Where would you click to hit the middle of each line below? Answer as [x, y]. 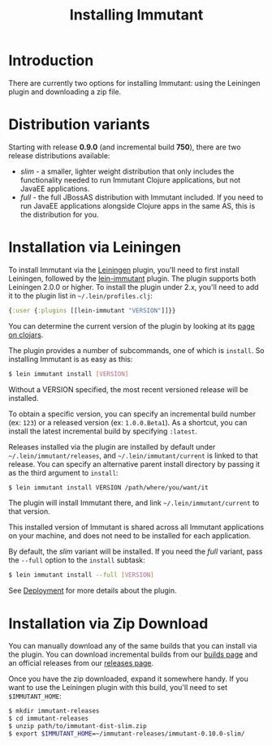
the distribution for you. [59, 214]
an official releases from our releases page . [81, 663]
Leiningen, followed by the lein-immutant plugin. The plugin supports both [132, 278]
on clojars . [26, 334]
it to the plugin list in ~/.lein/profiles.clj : [80, 295]
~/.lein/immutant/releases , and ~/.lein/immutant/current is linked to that [133, 455]
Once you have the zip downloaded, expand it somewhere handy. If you [129, 679]
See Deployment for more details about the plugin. [93, 591]
